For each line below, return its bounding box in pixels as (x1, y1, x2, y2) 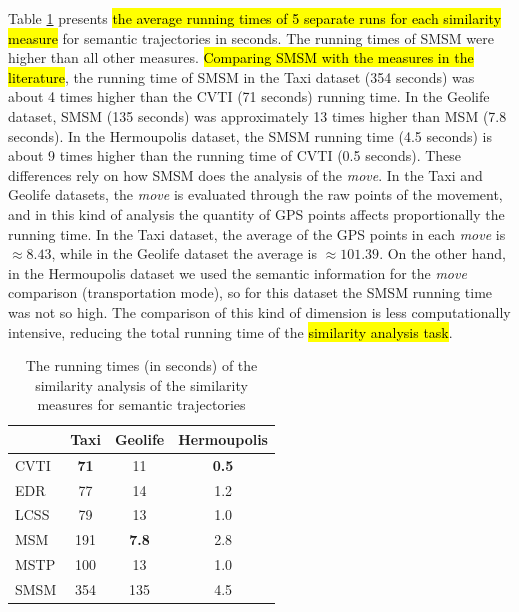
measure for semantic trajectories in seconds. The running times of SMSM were (8, 27, 495, 48)
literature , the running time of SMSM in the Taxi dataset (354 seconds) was (8, 66, 475, 87)
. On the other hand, (379, 243, 506, 264)
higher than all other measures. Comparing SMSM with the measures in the (8, 47, 474, 68)
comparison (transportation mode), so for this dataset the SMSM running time (8, 282, 493, 303)
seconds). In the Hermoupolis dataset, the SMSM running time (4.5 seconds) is (8, 125, 493, 146)
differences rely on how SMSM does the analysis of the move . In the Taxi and (8, 164, 483, 185)
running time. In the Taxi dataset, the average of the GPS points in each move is (8, 223, 506, 244)
